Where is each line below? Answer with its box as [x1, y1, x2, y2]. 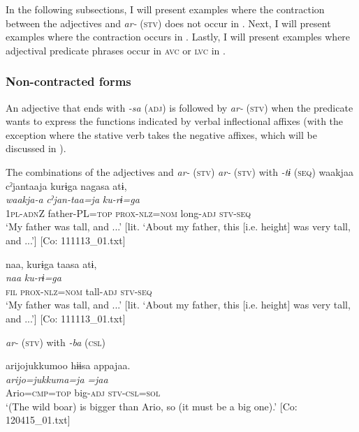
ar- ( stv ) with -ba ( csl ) [6, 334, 105, 349]
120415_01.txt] [6, 412, 71, 427]
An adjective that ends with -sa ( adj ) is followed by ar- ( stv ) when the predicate [6, 100, 353, 114]
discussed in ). [6, 141, 66, 156]
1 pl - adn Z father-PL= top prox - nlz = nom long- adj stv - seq [6, 205, 251, 220]
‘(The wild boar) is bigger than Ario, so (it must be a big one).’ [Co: [6, 399, 298, 413]
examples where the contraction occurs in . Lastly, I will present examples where [6, 29, 351, 44]
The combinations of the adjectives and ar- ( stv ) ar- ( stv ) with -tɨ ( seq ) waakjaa [6, 164, 353, 179]
